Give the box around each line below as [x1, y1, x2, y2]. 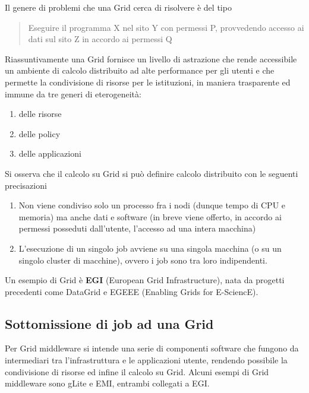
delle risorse [18, 107, 62, 120]
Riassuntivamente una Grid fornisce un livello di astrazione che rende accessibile [5, 52, 297, 65]
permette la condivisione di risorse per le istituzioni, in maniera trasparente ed [5, 75, 291, 88]
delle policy [18, 127, 61, 140]
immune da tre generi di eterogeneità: [5, 87, 141, 100]
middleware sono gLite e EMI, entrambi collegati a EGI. [5, 377, 210, 389]
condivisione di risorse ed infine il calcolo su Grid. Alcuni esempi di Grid [5, 365, 269, 378]
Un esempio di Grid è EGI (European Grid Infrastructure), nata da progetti [5, 274, 285, 286]
